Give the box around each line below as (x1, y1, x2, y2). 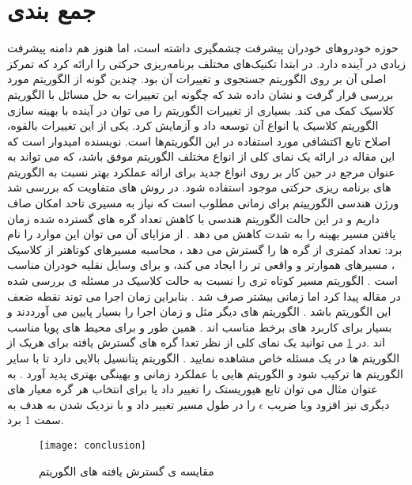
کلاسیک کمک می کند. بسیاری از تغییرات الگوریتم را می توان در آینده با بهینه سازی (7, 101, 395, 118)
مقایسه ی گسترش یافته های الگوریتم (39, 462, 214, 479)
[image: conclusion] (39, 439, 147, 451)
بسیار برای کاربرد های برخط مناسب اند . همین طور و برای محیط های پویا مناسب (7, 318, 392, 335)
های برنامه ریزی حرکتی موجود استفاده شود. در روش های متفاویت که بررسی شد (7, 179, 391, 195)
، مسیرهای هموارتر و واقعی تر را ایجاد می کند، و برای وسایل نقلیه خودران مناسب (7, 256, 395, 273)
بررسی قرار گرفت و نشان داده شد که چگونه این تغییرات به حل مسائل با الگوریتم (7, 85, 394, 102)
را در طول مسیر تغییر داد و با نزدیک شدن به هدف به (7, 396, 255, 412)
